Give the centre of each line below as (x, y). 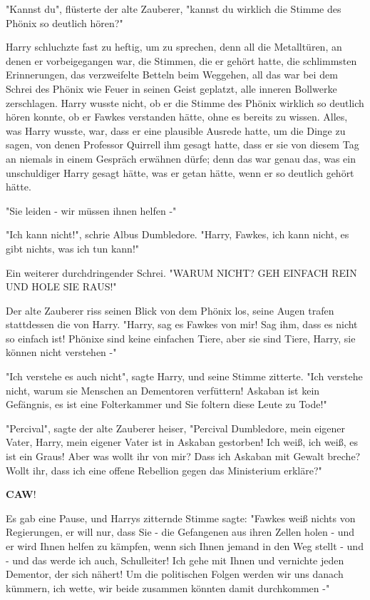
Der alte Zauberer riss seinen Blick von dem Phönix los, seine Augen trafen (170, 310)
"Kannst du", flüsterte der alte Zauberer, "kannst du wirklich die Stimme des (174, 9)
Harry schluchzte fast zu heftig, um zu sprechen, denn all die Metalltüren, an (174, 47)
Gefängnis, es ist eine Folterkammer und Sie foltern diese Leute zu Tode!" (166, 404)
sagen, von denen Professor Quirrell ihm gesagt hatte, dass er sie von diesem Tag (183, 144)
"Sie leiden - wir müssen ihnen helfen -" (91, 210)
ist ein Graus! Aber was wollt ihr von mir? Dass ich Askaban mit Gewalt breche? (183, 456)
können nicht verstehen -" (61, 352)
